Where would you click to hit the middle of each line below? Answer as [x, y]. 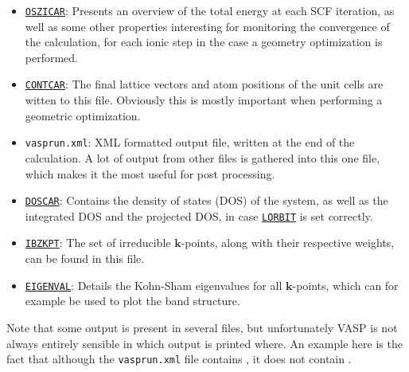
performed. [52, 57]
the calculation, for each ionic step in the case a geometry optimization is [204, 42]
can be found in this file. [85, 258]
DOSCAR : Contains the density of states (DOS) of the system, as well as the [206, 200]
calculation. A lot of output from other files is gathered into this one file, [203, 157]
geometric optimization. [83, 115]
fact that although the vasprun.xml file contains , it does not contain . [179, 359]
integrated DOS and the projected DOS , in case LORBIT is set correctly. [199, 215]
